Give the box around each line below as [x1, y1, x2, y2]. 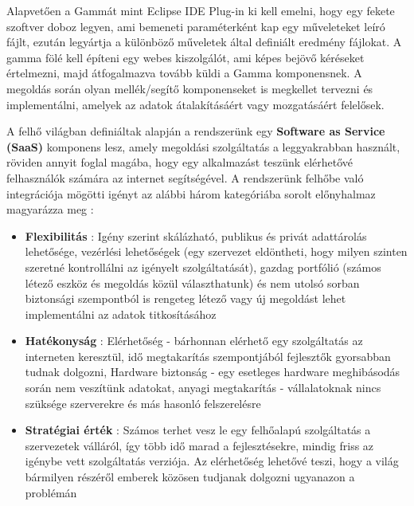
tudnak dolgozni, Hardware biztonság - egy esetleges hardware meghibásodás [25, 363, 400, 380]
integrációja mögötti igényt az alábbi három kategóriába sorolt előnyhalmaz [6, 185, 376, 202]
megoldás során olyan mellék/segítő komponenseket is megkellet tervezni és [6, 80, 373, 96]
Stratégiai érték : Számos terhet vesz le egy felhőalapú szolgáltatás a [25, 422, 371, 438]
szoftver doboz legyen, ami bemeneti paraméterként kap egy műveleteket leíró [6, 18, 385, 34]
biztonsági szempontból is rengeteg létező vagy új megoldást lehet [25, 290, 346, 307]
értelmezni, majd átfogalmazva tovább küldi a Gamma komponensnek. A [6, 65, 362, 81]
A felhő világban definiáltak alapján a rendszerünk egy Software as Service [6, 123, 385, 139]
